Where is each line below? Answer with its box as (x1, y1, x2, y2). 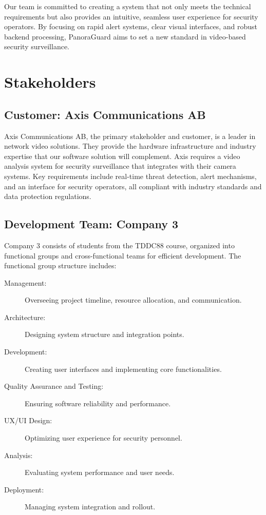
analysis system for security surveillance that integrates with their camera (4, 161, 236, 171)
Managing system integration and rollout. (25, 501, 156, 512)
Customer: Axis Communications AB (4, 106, 206, 122)
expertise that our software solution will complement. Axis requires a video (4, 150, 240, 161)
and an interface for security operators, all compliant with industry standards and (4, 181, 262, 191)
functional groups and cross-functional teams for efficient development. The (4, 250, 241, 261)
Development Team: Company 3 (4, 216, 179, 232)
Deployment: (4, 484, 44, 494)
